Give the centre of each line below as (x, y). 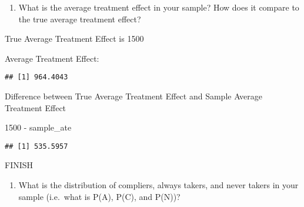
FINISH (19, 165)
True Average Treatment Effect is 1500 (74, 39)
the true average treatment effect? (80, 19)
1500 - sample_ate (38, 127)
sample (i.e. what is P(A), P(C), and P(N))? (99, 196)
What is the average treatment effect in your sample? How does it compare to (159, 7)
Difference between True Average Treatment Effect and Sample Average (134, 96)
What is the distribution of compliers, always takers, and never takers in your (158, 185)
